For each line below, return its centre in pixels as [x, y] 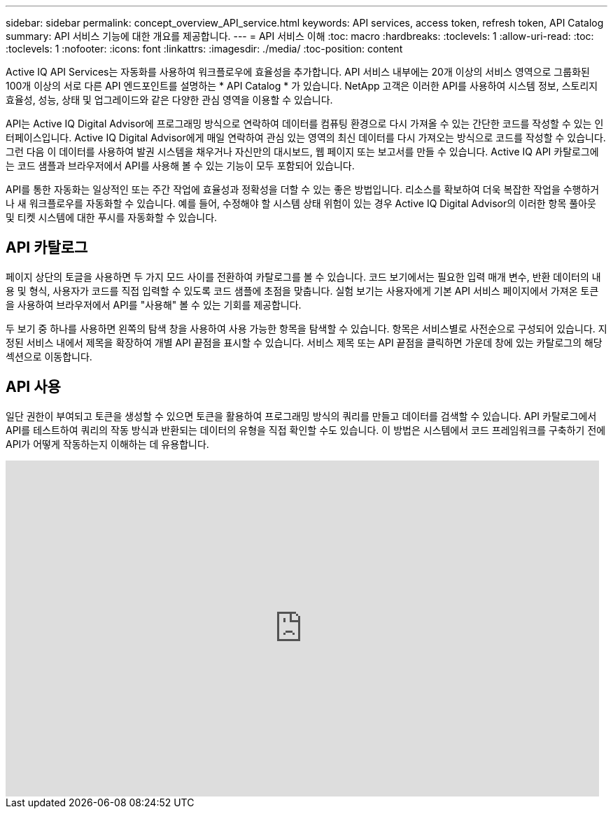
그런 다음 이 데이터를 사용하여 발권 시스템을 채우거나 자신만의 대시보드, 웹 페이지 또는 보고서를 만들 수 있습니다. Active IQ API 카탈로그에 [302, 152]
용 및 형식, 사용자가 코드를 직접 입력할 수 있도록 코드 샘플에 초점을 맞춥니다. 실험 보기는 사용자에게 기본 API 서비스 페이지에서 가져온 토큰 [302, 290]
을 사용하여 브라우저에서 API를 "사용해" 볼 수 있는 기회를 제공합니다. [154, 304]
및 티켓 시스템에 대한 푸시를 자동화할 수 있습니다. [112, 217]
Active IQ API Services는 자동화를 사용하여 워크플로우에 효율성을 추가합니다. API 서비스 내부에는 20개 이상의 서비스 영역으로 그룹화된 [298, 72]
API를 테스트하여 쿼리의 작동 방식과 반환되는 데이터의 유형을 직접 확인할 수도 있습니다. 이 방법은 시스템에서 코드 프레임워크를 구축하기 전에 [306, 430]
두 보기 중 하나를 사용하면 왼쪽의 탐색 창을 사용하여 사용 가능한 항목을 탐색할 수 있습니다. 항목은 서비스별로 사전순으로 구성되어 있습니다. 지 [306, 328]
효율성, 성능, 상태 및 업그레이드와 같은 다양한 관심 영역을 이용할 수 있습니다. [169, 100]
